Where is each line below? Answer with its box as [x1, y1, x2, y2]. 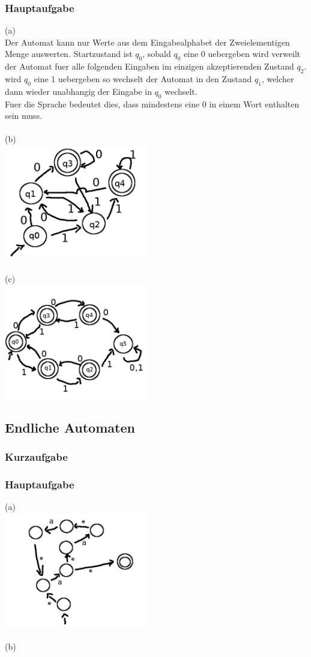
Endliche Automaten [5, 418, 135, 436]
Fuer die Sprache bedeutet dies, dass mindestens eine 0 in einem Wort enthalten [5, 97, 300, 110]
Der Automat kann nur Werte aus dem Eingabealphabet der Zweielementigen [5, 35, 290, 48]
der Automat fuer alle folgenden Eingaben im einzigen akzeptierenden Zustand [5, 60, 294, 73]
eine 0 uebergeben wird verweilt [184, 47, 301, 60]
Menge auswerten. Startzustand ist [5, 47, 133, 60]
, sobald [142, 47, 171, 60]
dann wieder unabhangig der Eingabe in [5, 85, 152, 97]
